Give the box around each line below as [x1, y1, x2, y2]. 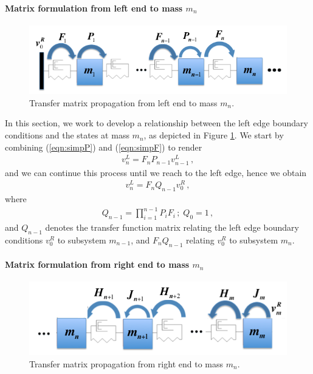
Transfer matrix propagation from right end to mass [29, 357, 223, 370]
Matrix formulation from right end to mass [5, 258, 190, 271]
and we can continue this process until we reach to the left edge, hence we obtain [5, 166, 307, 178]
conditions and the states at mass [5, 129, 129, 141]
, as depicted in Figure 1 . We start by [143, 129, 284, 141]
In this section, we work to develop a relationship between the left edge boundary [5, 117, 308, 129]
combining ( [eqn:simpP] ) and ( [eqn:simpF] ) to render [5, 140, 202, 153]
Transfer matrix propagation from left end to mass [29, 96, 218, 109]
